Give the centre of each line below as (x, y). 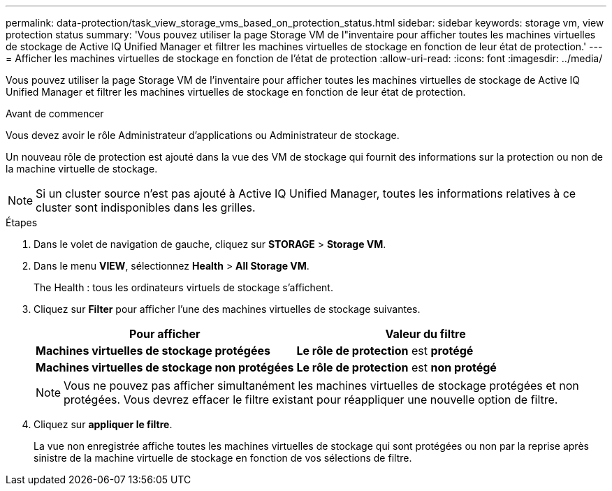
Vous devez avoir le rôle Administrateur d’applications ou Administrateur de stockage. (203, 135)
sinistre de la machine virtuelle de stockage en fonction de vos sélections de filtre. (223, 458)
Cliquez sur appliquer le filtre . (103, 424)
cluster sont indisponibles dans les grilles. (146, 207)
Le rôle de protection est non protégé (396, 367)
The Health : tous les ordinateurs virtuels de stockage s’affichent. (183, 287)
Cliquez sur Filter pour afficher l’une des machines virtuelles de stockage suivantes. (227, 309)
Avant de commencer (55, 113)
